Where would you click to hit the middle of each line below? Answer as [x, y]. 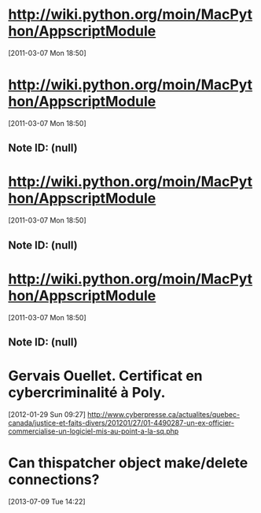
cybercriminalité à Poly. [87, 393]
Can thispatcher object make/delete [128, 463]
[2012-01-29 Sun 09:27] [47, 414]
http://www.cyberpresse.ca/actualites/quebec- [164, 414]
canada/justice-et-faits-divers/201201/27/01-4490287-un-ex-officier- [121, 423]
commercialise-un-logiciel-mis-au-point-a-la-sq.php [94, 431]
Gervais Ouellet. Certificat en [105, 376]
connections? [54, 480]
